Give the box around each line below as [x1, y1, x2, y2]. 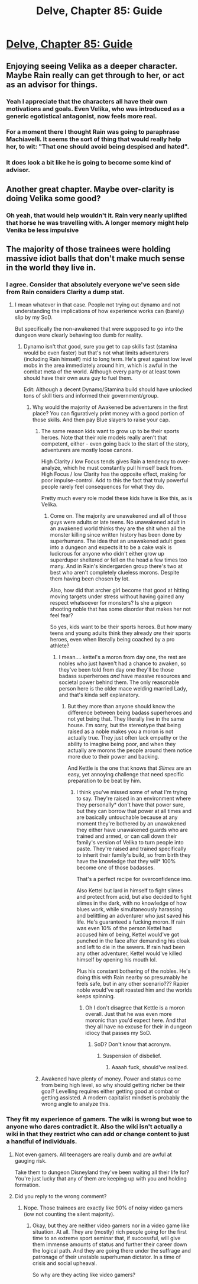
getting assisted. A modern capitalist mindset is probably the [41, 1094, 189, 1101]
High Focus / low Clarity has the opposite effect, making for [41, 470, 186, 478]
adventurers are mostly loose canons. [41, 447, 134, 454]
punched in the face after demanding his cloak [76, 937, 190, 944]
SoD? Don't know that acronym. [93, 1041, 171, 1048]
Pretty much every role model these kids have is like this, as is [41, 495, 193, 502]
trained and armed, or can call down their [76, 833, 177, 840]
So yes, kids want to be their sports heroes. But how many [50, 623, 192, 631]
